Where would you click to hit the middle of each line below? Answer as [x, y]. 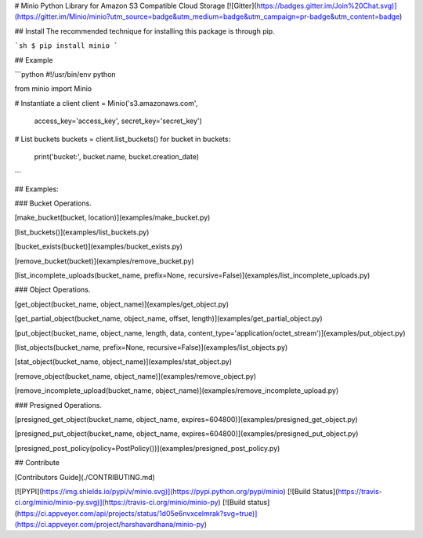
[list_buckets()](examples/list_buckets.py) [82, 232]
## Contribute [37, 463]
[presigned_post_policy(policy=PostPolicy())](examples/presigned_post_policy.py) [147, 448]
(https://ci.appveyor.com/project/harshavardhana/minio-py [110, 525]
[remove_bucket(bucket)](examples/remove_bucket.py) [105, 261]
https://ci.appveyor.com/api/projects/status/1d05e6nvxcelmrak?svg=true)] [137, 513]
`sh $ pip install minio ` [66, 46]
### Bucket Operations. [53, 203]
